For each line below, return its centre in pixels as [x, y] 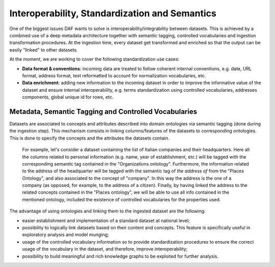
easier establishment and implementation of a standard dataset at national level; [106, 220]
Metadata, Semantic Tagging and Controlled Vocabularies [103, 111]
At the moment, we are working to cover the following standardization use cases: [94, 59]
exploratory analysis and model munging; [65, 235]
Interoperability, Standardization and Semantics [113, 13]
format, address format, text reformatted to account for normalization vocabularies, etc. [114, 75]
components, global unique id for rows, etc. [68, 97]
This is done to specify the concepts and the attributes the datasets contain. [89, 138]
